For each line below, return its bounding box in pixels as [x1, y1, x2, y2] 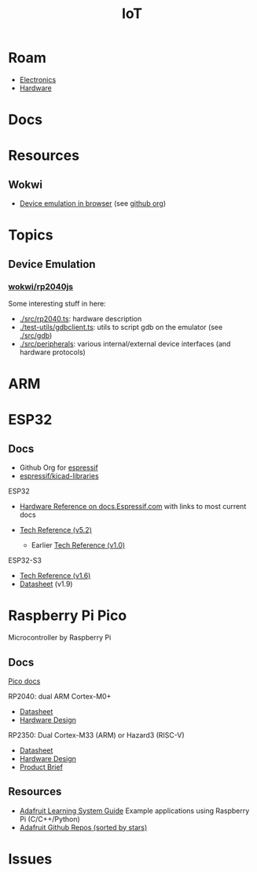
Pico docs [8, 676, 41, 686]
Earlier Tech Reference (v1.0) [31, 540, 126, 550]
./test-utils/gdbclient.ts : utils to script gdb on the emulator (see [19, 323, 223, 332]
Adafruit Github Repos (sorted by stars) [19, 823, 148, 832]
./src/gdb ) [19, 331, 53, 340]
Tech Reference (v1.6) [19, 571, 91, 581]
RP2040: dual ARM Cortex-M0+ [8, 691, 112, 701]
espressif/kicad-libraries [19, 471, 100, 481]
